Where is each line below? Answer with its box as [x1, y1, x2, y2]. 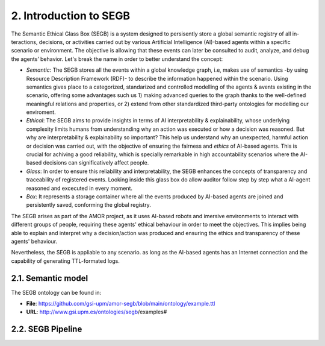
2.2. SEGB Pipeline [11, 324, 82, 335]
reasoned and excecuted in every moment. [26, 184, 132, 192]
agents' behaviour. [11, 237, 57, 245]
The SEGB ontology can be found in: [11, 289, 102, 296]
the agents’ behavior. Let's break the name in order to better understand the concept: [11, 55, 223, 63]
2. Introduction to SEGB [11, 9, 131, 22]
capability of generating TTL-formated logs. [11, 257, 120, 265]
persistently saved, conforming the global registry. [26, 201, 152, 209]
